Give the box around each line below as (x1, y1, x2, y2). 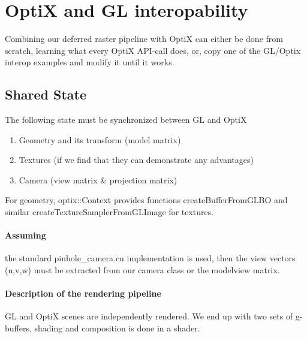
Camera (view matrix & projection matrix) (19, 173, 177, 186)
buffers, (5, 322, 32, 334)
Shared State (5, 85, 87, 104)
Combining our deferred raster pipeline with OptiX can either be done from (5, 32, 283, 45)
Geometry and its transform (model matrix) (19, 133, 181, 146)
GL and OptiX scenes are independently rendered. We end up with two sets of (5, 310, 293, 322)
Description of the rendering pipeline (5, 287, 161, 300)
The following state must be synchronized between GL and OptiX (5, 113, 247, 126)
